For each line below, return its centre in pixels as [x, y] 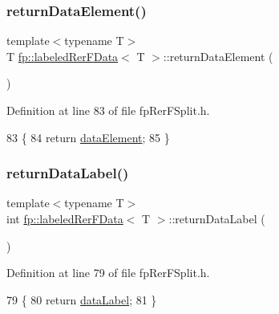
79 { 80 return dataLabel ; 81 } [82, 299]
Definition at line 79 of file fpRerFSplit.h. [108, 273]
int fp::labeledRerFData [65, 218]
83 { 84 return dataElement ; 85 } [88, 137]
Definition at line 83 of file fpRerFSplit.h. [108, 110]
